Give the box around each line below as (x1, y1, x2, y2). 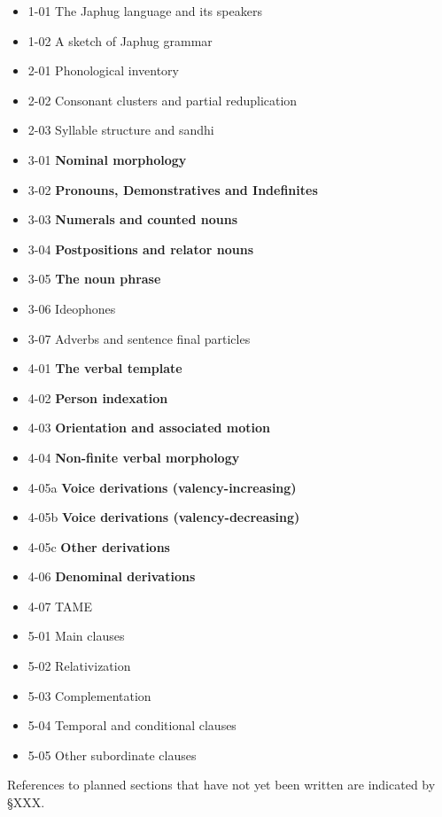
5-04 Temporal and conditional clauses (27, 716, 237, 735)
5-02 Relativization (27, 657, 131, 675)
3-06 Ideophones (27, 299, 116, 317)
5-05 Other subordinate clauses (27, 745, 197, 764)
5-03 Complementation (27, 686, 151, 704)
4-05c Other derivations (27, 537, 170, 556)
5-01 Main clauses (27, 626, 125, 645)
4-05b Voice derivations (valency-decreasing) (27, 508, 300, 526)
